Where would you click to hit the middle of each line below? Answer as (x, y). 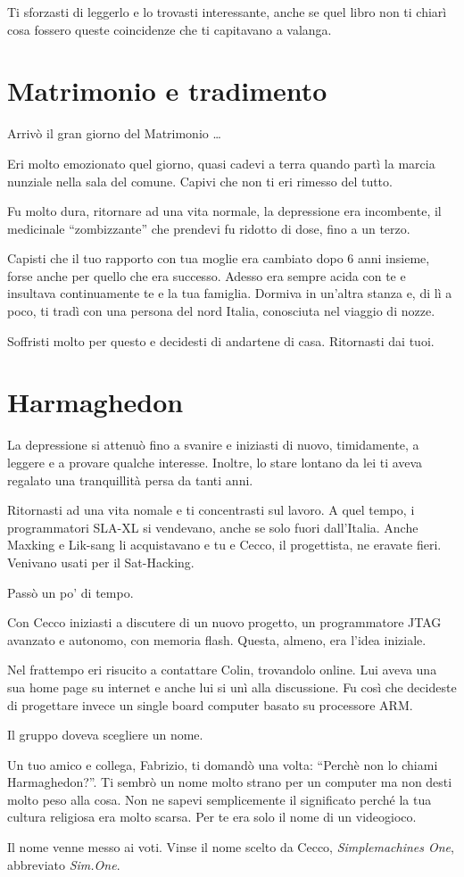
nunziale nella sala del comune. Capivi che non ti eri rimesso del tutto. (200, 181)
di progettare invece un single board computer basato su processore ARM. (210, 704)
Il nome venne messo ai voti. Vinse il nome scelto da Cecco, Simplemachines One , (231, 847)
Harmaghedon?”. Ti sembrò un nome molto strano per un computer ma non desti (230, 782)
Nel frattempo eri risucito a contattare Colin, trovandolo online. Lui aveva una (222, 670)
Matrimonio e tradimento (167, 91)
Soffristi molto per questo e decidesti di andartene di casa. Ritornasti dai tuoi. (221, 340)
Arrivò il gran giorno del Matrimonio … (114, 133)
